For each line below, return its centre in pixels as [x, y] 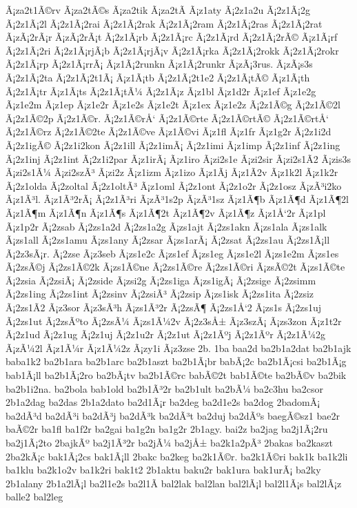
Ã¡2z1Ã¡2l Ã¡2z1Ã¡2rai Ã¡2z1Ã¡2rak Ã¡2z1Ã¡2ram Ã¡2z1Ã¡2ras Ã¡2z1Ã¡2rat [164, 23]
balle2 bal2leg [34, 497]
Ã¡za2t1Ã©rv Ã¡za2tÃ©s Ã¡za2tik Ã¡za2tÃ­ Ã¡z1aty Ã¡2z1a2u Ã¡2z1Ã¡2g [158, 10]
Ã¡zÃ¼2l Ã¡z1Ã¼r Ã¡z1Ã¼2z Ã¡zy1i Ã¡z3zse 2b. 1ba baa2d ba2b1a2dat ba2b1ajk [178, 348]
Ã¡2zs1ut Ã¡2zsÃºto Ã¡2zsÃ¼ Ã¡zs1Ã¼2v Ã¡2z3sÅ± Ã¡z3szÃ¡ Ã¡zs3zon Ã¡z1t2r [174, 321]
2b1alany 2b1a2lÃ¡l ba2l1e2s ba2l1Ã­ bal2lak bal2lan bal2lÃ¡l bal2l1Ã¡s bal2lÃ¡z [174, 483]
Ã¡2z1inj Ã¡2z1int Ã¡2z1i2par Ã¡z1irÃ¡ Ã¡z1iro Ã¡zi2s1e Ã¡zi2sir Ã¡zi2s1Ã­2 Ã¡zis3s [178, 158]
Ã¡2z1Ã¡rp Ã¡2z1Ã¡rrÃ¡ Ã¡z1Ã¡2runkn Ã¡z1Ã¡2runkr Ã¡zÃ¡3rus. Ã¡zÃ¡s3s [159, 64]
